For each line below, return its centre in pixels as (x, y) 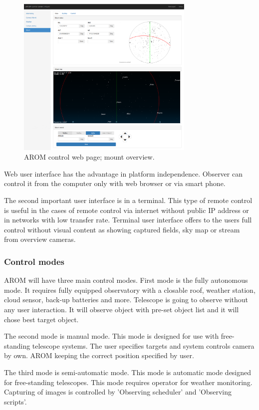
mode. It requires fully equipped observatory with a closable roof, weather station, (130, 290)
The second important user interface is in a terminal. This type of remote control (128, 200)
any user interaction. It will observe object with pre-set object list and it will (122, 309)
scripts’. (15, 401)
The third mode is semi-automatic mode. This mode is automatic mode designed (128, 372)
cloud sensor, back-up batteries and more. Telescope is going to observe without (126, 300)
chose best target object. (41, 319)
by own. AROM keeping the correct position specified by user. (99, 355)
